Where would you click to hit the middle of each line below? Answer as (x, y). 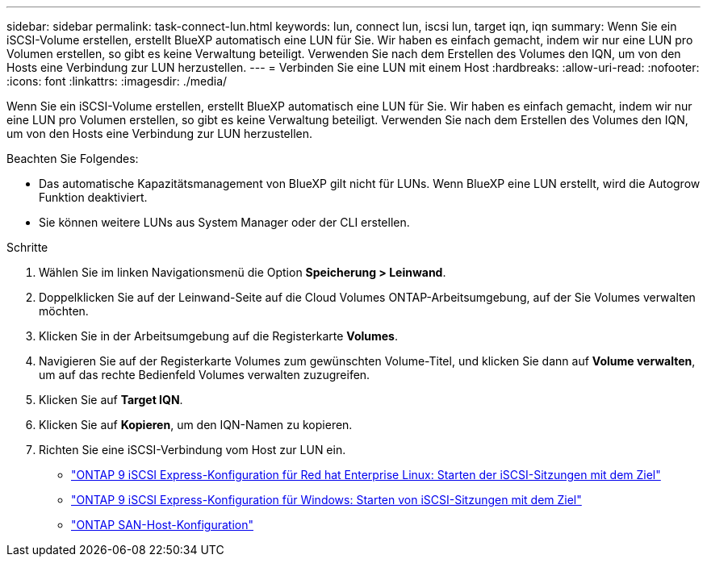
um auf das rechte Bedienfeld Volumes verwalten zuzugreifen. (205, 375)
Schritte (27, 247)
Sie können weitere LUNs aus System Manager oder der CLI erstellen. (224, 222)
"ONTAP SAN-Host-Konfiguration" (162, 525)
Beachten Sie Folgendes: (73, 158)
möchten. (64, 311)
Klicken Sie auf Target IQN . (111, 400)
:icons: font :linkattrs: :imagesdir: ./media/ (117, 81)
